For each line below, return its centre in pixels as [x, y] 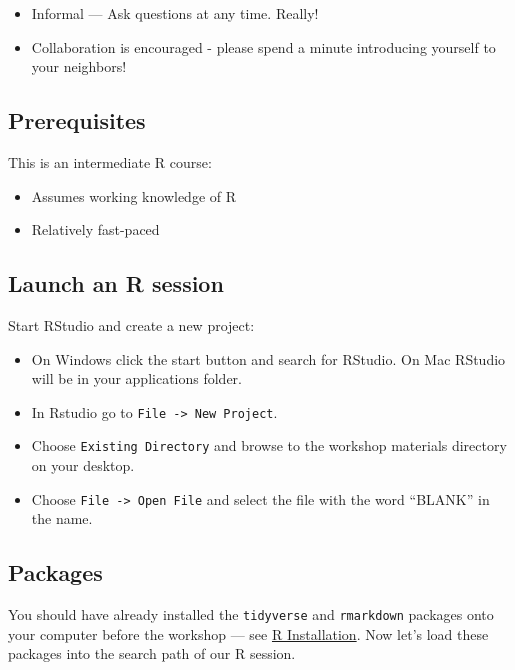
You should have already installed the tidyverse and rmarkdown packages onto [251, 614]
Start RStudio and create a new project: [131, 324]
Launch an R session [116, 283]
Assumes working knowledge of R [134, 195]
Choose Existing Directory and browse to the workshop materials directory [269, 445]
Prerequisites [77, 120]
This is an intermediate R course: [110, 161]
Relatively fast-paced [95, 229]
